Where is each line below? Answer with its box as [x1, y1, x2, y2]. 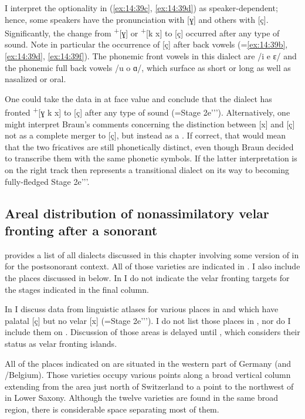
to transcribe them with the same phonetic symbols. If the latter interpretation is [5, 152, 297, 164]
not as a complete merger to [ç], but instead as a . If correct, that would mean [5, 129, 286, 141]
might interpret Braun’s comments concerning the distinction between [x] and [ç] [5, 117, 295, 130]
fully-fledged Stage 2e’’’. [5, 175, 90, 187]
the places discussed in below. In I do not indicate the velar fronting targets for [5, 272, 290, 283]
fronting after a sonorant [5, 221, 158, 239]
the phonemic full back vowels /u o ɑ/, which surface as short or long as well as [5, 61, 291, 73]
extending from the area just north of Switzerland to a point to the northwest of [5, 380, 294, 392]
